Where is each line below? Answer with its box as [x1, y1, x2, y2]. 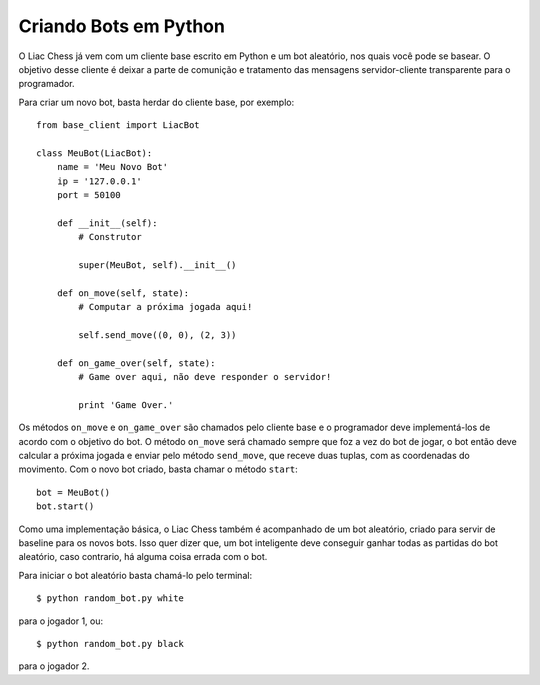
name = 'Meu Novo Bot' [56, 161, 169, 173]
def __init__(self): [56, 217, 158, 229]
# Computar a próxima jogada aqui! [78, 301, 253, 313]
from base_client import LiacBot [36, 120, 200, 131]
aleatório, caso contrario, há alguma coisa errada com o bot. [18, 551, 268, 563]
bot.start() [36, 501, 95, 512]
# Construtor [78, 231, 142, 243]
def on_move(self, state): [56, 287, 190, 299]
